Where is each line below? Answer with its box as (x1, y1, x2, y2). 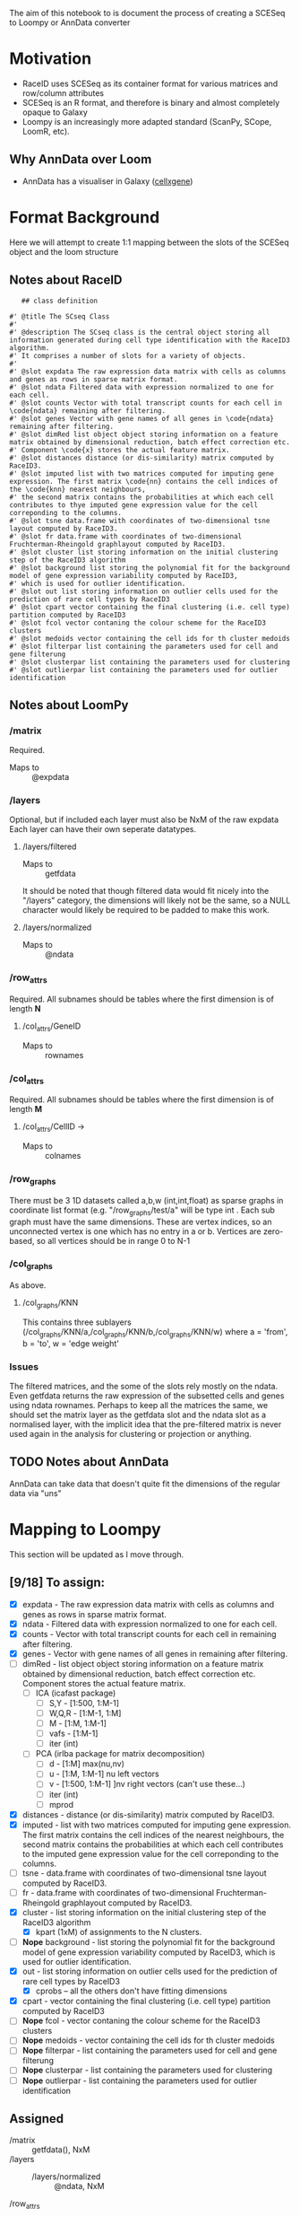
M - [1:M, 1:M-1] (48, 1718, 107, 1729)
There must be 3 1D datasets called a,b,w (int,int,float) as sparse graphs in (9, 1195, 284, 1205)
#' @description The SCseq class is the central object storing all (9, 328, 270, 337)
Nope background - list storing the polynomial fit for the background (21, 1937, 276, 1948)
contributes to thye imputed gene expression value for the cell (9, 500, 258, 510)
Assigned (9, 2111, 64, 2126)
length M (9, 1104, 43, 1115)
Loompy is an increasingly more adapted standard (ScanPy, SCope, (21, 116, 272, 127)
